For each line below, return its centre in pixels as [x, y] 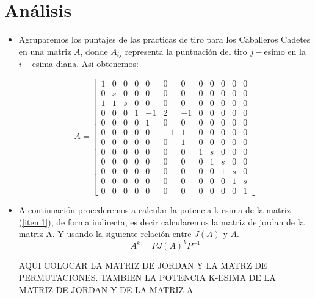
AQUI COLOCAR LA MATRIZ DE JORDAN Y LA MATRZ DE [143, 265]
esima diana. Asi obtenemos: [85, 64]
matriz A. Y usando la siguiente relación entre [105, 234]
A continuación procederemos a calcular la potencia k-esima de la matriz [154, 210]
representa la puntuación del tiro [186, 51]
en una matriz [45, 51]
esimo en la [285, 51]
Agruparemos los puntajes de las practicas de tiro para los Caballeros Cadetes [165, 39]
